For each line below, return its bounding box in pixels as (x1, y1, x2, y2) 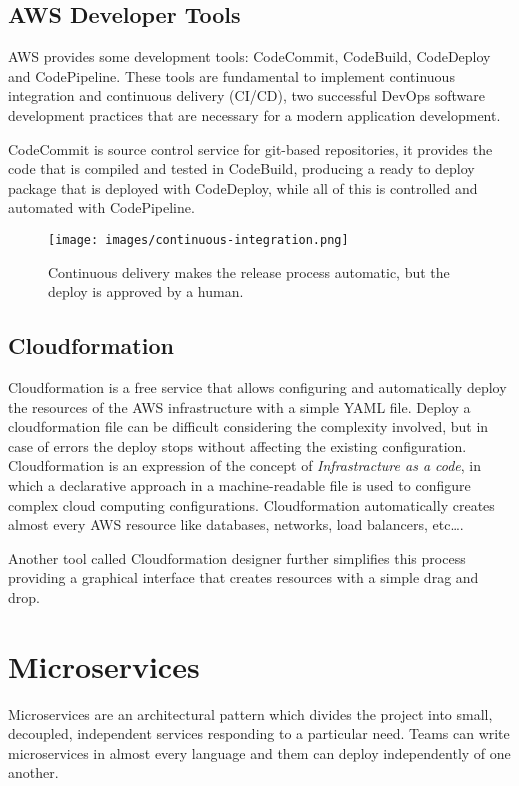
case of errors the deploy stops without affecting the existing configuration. (8, 435, 467, 456)
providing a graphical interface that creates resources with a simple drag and (8, 567, 479, 588)
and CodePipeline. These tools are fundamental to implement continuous (8, 65, 455, 86)
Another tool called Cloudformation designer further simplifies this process (8, 547, 466, 568)
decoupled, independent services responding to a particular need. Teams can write (8, 723, 510, 744)
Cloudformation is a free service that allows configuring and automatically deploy (8, 377, 507, 397)
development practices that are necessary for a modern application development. (8, 104, 501, 125)
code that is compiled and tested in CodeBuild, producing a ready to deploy (8, 158, 475, 179)
